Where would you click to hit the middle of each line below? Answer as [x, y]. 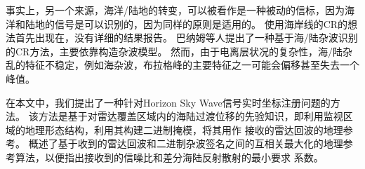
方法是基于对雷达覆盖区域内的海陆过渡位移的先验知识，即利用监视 [191, 116]
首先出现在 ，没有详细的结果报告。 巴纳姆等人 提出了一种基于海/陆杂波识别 [186, 38]
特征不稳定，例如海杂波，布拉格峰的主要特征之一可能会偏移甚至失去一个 [192, 65]
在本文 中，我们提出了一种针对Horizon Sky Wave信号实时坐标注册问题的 [168, 102]
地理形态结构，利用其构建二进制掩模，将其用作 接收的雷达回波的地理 [184, 129]
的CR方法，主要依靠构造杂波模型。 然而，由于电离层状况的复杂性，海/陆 [174, 51]
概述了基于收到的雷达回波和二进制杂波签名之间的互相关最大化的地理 [186, 143]
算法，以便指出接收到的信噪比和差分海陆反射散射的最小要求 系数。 [169, 157]
